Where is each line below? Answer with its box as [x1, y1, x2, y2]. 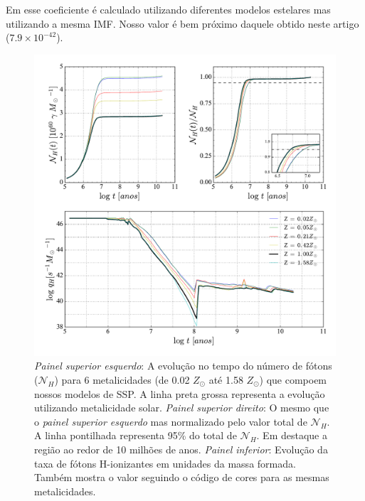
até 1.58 [208, 372, 243, 387]
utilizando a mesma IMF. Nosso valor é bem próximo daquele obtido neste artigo [6, 16, 359, 31]
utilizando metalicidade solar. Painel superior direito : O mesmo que [34, 400, 329, 415]
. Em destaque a [256, 428, 327, 443]
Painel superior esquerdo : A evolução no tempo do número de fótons [34, 358, 332, 373]
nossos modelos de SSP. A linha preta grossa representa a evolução [34, 386, 325, 401]
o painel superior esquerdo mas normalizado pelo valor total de [34, 414, 307, 429]
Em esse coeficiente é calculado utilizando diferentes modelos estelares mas [6, 2, 331, 16]
